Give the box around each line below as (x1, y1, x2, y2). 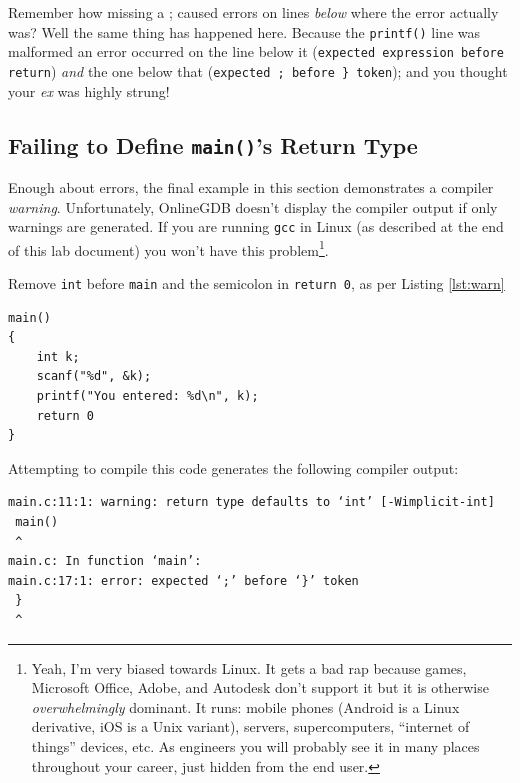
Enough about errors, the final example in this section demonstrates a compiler (8, 176, 494, 197)
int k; (36, 349, 80, 364)
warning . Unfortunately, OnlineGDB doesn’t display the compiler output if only (8, 196, 498, 217)
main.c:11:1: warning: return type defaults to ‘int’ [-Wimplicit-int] (8, 495, 495, 510)
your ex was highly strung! (8, 80, 170, 101)
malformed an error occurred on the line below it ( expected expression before (8, 41, 504, 62)
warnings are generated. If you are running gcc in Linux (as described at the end (8, 216, 504, 237)
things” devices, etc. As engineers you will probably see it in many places (31, 735, 480, 756)
